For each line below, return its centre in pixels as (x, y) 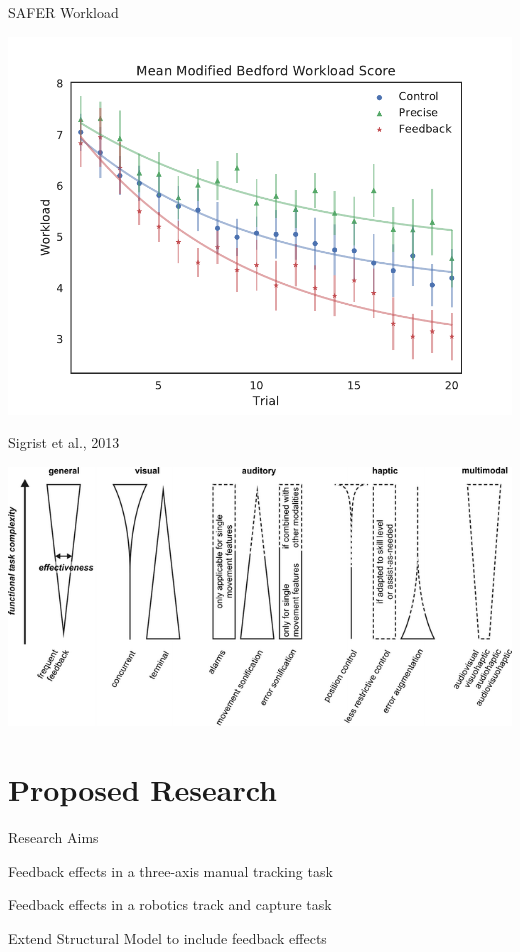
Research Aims (53, 836)
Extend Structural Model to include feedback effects (167, 937)
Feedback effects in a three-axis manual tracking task (170, 870)
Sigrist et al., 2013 (64, 442)
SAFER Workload (63, 12)
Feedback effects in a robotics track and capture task (170, 904)
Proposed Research (142, 789)
